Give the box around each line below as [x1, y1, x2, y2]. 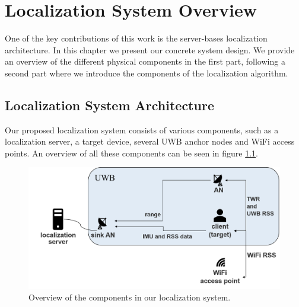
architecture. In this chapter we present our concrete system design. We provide [5, 43, 295, 56]
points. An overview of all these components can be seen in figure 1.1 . [5, 146, 258, 159]
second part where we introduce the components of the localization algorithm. [5, 66, 288, 79]
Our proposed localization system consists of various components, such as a [5, 123, 279, 136]
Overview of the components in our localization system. [28, 290, 231, 303]
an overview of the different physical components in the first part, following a [5, 55, 285, 68]
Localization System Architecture [5, 95, 214, 114]
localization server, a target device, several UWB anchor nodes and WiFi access [5, 135, 295, 148]
